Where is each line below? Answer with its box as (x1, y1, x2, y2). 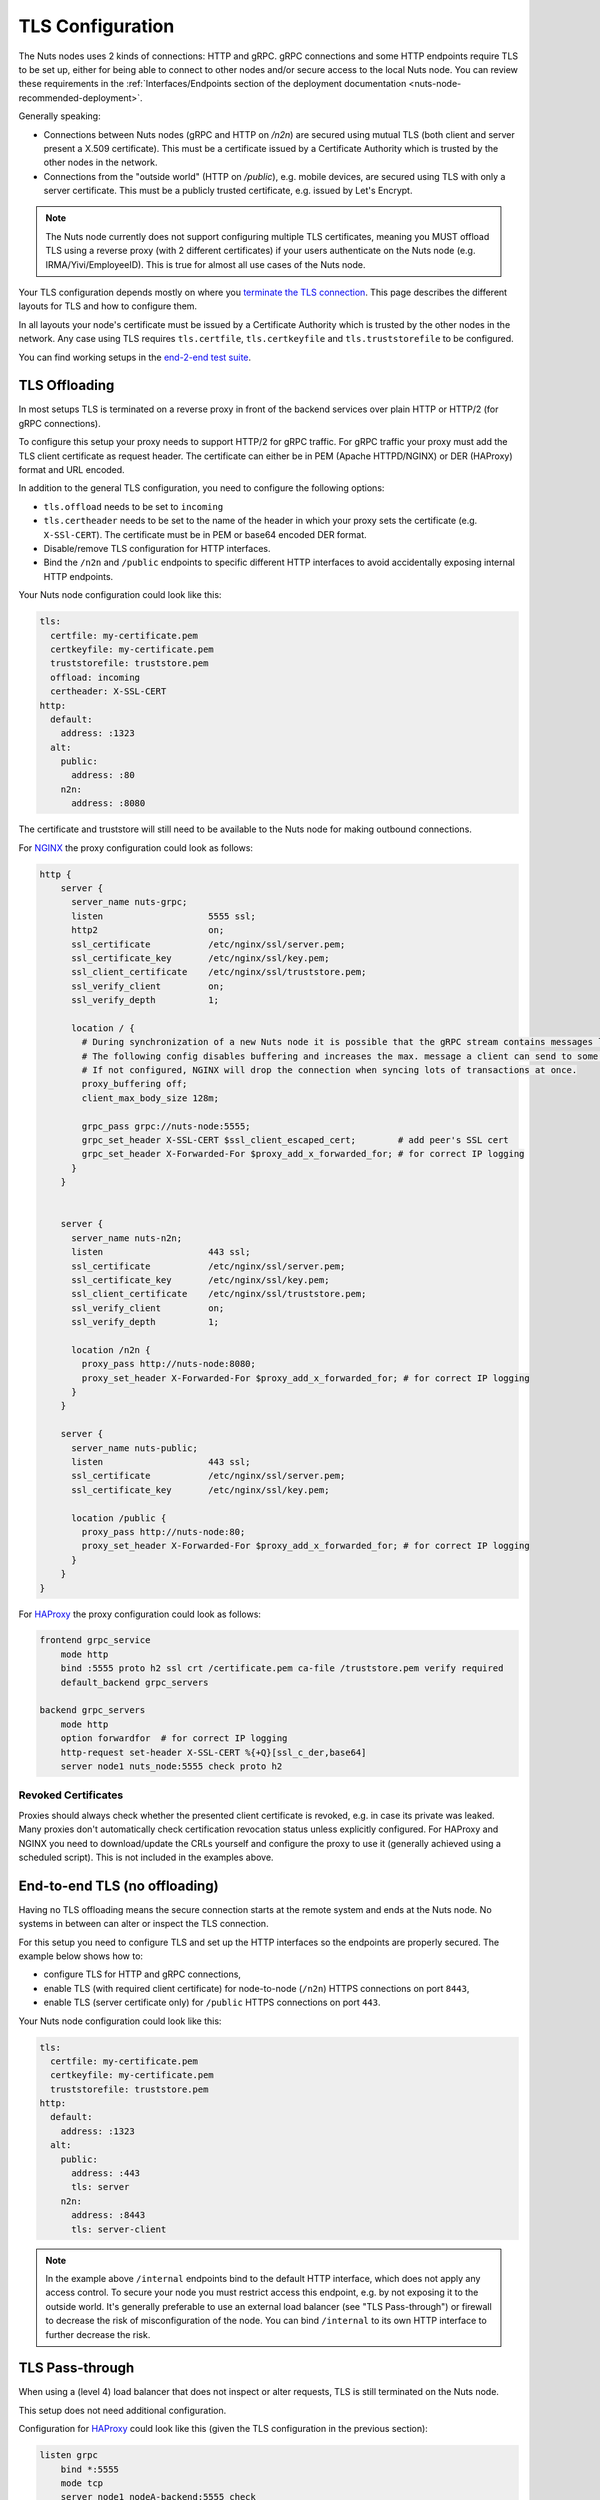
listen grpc (39, 2450, 99, 2461)
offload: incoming (50, 671, 140, 683)
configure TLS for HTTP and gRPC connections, (43, 1968, 242, 1980)
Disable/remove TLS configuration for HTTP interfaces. (43, 543, 271, 554)
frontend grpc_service (39, 1635, 151, 1646)
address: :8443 (71, 2210, 146, 2221)
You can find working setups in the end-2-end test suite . (18, 351, 252, 363)
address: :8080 (71, 798, 146, 809)
